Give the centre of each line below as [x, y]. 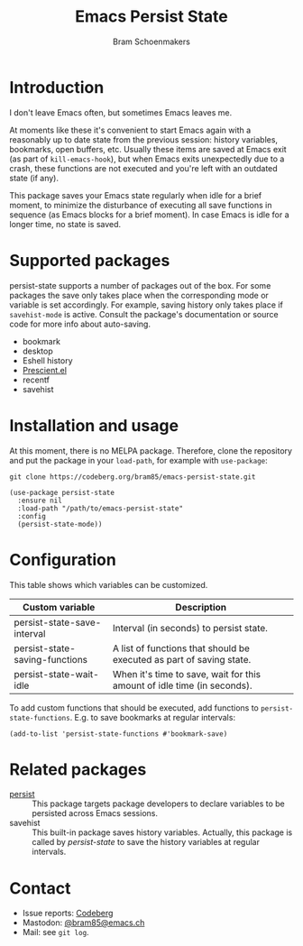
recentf [36, 380]
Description [201, 607]
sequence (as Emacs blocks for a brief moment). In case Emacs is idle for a [150, 215]
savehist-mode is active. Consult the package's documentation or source [144, 314]
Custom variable [59, 607]
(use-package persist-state [62, 492]
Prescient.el [45, 370]
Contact [40, 888]
